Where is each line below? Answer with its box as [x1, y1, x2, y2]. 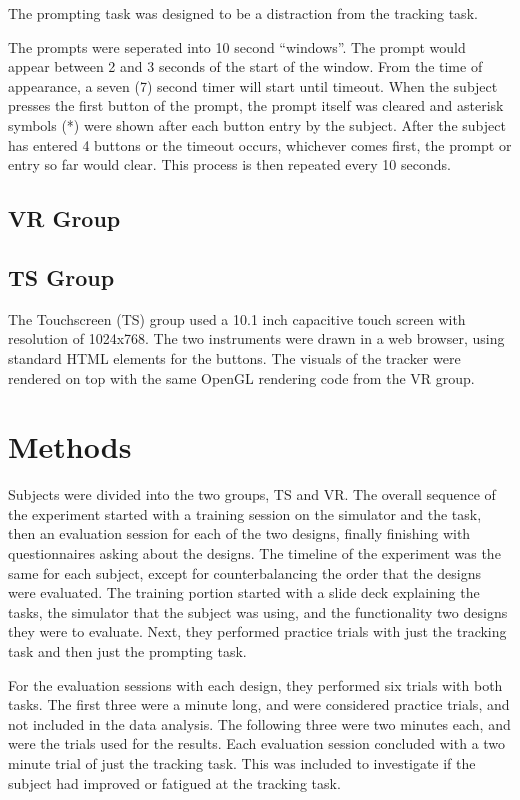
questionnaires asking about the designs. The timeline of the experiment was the [8, 543, 501, 564]
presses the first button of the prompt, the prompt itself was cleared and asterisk [8, 95, 504, 116]
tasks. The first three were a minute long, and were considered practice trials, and [8, 694, 510, 715]
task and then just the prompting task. [8, 640, 247, 661]
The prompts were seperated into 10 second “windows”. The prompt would [8, 36, 466, 57]
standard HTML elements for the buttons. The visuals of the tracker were [8, 347, 461, 368]
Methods [8, 426, 132, 467]
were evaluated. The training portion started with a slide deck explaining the [8, 582, 480, 603]
